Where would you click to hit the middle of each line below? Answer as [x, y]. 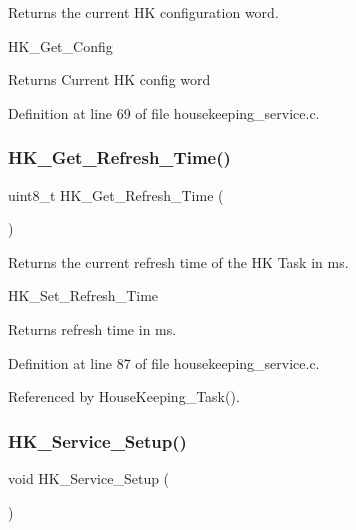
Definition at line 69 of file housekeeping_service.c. [164, 112]
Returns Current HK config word [109, 79]
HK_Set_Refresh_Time [83, 295]
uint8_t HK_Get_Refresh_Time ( [116, 194]
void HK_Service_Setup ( [89, 477]
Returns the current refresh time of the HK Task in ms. [178, 261]
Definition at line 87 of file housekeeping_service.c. [164, 362]
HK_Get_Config [60, 45]
